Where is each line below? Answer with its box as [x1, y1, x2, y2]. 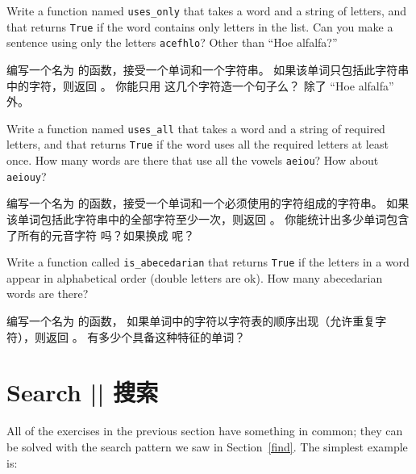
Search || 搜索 [6, 375, 159, 409]
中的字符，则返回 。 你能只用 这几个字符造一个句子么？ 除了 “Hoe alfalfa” [6, 77, 394, 94]
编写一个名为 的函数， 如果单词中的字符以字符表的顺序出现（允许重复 [6, 313, 376, 329]
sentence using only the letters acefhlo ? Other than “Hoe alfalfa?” [6, 34, 338, 51]
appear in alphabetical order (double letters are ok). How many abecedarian [6, 269, 383, 286]
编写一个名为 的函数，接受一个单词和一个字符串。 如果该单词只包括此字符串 [6, 61, 410, 78]
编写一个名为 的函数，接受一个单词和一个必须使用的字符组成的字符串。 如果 [6, 195, 410, 212]
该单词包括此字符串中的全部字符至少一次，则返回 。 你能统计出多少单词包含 [6, 210, 410, 227]
